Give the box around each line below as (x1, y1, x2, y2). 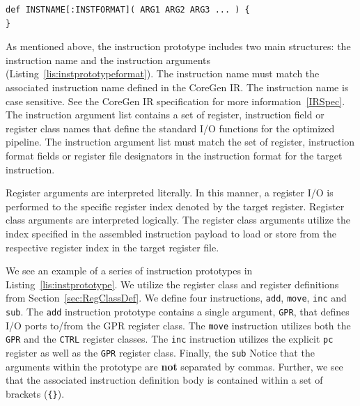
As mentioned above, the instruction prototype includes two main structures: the (6, 39, 351, 54)
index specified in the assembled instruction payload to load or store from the (6, 226, 336, 240)
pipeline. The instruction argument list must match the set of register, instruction (6, 134, 355, 149)
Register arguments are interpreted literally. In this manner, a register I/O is (6, 185, 334, 200)
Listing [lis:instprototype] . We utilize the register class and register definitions (6, 276, 339, 291)
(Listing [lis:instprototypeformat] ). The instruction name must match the (6, 66, 320, 81)
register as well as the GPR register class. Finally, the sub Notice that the (6, 345, 315, 359)
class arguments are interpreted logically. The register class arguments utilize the (6, 212, 351, 227)
